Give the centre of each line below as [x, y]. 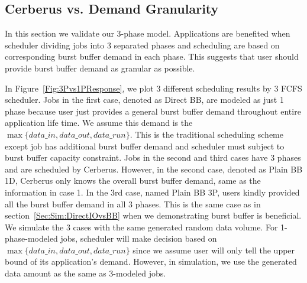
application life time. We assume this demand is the [99, 123]
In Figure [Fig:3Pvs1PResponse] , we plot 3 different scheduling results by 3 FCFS [153, 88]
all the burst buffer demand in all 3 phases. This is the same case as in [133, 204]
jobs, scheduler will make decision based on [139, 238]
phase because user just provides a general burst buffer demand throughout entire [153, 111]
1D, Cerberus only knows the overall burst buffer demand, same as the [133, 180]
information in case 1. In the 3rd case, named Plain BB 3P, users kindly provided [152, 192]
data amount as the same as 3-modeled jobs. [85, 273]
